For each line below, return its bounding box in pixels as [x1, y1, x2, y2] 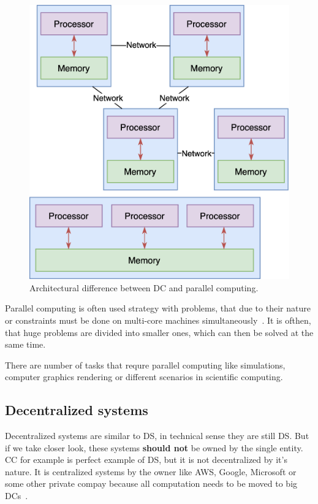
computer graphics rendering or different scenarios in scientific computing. [5, 370, 283, 383]
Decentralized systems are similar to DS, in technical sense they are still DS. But [5, 429, 309, 442]
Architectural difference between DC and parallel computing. [29, 281, 259, 294]
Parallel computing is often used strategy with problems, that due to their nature [5, 302, 311, 315]
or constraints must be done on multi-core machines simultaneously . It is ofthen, [5, 313, 311, 326]
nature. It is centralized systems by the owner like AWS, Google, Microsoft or [5, 465, 297, 478]
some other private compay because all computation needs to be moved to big [5, 477, 298, 490]
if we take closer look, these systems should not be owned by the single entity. [5, 441, 303, 454]
